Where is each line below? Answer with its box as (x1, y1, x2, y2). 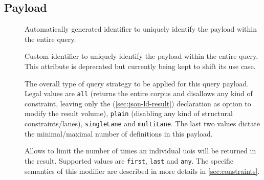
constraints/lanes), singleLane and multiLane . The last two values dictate (25, 118, 260, 129)
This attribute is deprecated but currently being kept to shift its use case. (25, 60, 256, 71)
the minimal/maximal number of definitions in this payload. (25, 128, 213, 139)
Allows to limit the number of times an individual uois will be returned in (25, 145, 256, 156)
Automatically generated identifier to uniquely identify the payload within (25, 24, 257, 34)
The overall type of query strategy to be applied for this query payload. (25, 78, 249, 88)
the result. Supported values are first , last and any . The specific (25, 155, 233, 166)
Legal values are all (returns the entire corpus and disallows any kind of (25, 88, 253, 99)
